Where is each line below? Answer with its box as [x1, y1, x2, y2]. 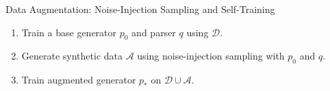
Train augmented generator [21, 73, 136, 87]
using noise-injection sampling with [137, 49, 285, 63]
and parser [131, 25, 176, 39]
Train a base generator [21, 25, 117, 39]
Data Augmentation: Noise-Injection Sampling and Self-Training [5, 2, 275, 16]
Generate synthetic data [21, 49, 123, 63]
